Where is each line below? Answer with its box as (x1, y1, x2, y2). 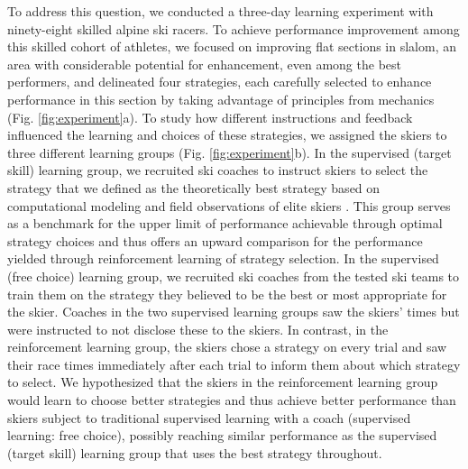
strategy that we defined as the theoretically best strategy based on (7, 178, 381, 197)
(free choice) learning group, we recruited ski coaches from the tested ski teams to (7, 266, 460, 285)
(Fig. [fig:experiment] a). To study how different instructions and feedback (7, 107, 413, 126)
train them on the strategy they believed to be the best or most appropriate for (7, 284, 447, 303)
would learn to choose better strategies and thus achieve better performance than (7, 391, 456, 409)
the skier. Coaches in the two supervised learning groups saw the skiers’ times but (7, 302, 460, 321)
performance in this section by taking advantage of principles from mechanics (7, 89, 435, 108)
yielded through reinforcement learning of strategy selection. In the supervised (7, 249, 439, 268)
